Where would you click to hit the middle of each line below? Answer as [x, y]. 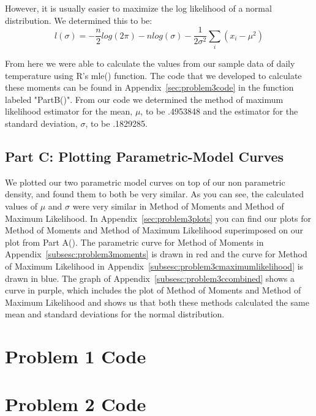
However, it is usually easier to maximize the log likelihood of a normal [138, 8]
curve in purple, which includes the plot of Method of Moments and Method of [153, 290]
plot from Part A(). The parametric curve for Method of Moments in [134, 242]
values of [21, 206]
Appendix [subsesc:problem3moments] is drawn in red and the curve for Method [156, 254]
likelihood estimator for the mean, [69, 111]
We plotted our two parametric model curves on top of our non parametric [145, 182]
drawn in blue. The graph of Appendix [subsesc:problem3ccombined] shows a [150, 278]
